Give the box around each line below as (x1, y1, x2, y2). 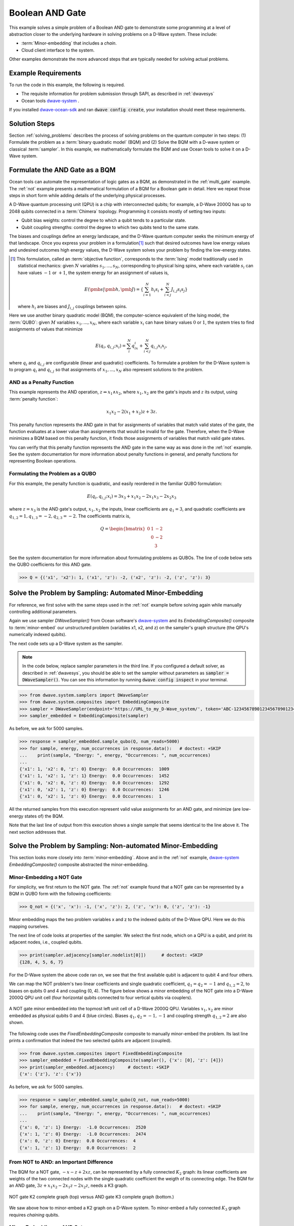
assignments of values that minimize (9, 326, 83, 332)
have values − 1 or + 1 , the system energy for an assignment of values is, (18, 270, 169, 276)
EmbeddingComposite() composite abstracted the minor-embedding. (9, 861, 149, 868)
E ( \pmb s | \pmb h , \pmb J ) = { (84, 287, 144, 292)
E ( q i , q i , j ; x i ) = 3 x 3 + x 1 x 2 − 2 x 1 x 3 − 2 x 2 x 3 (87, 493, 176, 500)
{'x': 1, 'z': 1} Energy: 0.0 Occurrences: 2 (19, 1145, 136, 1150)
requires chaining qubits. (9, 1212, 60, 1218)
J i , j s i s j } (171, 287, 188, 293)
